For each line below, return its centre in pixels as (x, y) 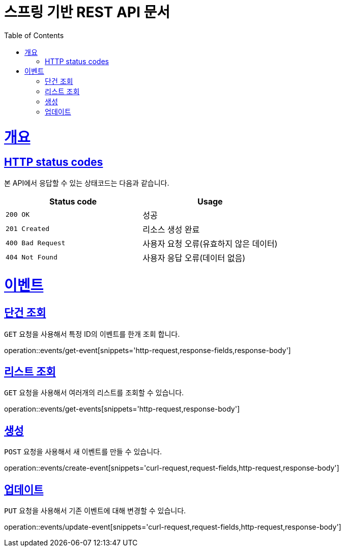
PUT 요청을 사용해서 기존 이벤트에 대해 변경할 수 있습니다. (95, 511)
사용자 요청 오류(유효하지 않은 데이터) (210, 243)
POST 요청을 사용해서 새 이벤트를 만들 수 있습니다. (83, 452)
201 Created (28, 229)
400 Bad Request (36, 243)
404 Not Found (32, 257)
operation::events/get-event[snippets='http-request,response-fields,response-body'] (148, 350)
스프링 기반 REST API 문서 (87, 12)
